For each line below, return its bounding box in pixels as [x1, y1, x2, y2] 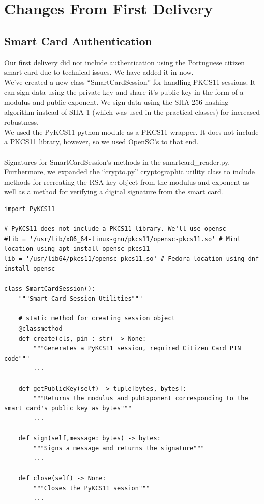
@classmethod [18, 325, 63, 333]
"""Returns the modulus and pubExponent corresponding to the [33, 395, 248, 402]
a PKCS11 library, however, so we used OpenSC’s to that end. [4, 136, 199, 147]
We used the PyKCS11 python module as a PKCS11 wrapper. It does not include [4, 126, 259, 137]
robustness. [4, 116, 39, 127]
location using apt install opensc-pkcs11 [4, 245, 150, 253]
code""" [4, 354, 30, 362]
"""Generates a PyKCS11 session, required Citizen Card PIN [33, 345, 241, 352]
